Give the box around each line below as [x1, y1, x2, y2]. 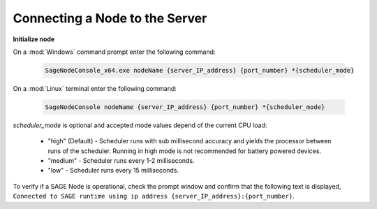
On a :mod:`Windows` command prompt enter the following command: [13, 48, 216, 56]
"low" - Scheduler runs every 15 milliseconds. [47, 166, 179, 175]
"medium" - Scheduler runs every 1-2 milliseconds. [47, 157, 195, 165]
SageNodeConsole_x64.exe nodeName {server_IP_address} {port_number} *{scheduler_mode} [45, 66, 355, 74]
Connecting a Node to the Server [13, 10, 207, 26]
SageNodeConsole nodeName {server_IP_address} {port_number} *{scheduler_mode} [45, 103, 325, 111]
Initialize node [13, 35, 55, 43]
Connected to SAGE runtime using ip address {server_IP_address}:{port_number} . [13, 192, 295, 201]
